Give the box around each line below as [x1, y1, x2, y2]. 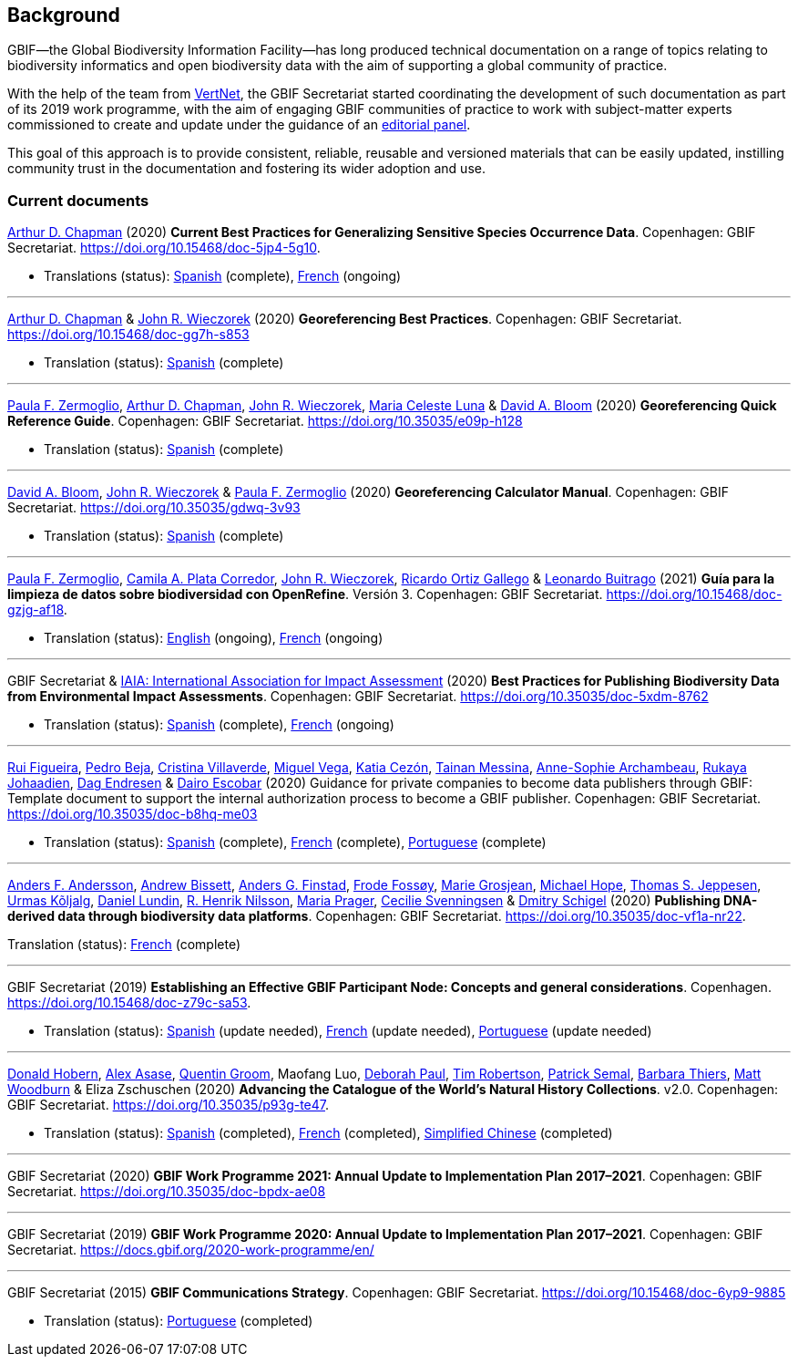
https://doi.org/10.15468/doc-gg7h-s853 [7, 326, 250, 343]
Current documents [7, 191, 149, 210]
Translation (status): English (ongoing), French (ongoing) [44, 630, 384, 646]
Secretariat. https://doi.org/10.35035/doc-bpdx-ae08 [7, 1183, 326, 1200]
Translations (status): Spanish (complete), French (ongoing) [44, 268, 402, 284]
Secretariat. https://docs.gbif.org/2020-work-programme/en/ [7, 1242, 374, 1258]
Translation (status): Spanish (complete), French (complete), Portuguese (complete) [44, 834, 547, 851]
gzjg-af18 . [7, 602, 67, 618]
